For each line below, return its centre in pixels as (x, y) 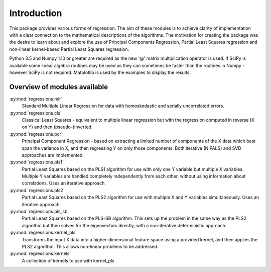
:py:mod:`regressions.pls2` (37, 190)
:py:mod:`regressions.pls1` (36, 162)
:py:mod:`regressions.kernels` (40, 253)
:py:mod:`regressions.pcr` (36, 134)
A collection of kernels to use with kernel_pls (68, 260)
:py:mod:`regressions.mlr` (36, 99)
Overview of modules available (59, 87)
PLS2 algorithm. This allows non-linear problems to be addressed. (90, 247)
